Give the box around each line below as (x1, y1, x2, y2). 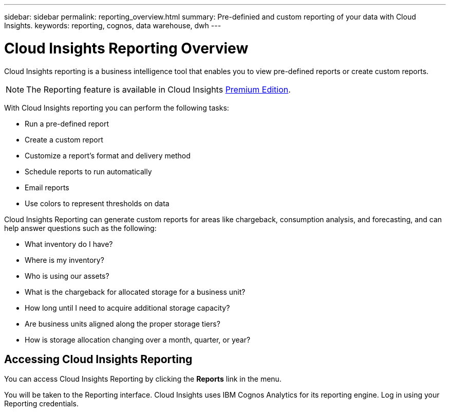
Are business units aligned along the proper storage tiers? (25, 319, 220, 328)
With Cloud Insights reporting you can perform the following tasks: (4, 103, 229, 112)
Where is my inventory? (25, 255, 104, 264)
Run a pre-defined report (25, 119, 109, 128)
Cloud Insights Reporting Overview (4, 39, 249, 57)
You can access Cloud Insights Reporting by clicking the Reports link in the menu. (4, 374, 282, 384)
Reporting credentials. (4, 399, 79, 408)
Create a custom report (25, 135, 103, 144)
